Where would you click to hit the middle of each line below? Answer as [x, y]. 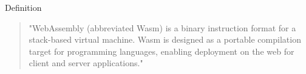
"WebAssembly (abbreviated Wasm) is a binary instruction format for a [162, 27]
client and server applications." [86, 63]
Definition [23, 7]
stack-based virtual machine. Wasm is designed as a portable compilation [165, 39]
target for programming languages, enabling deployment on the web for [161, 51]
